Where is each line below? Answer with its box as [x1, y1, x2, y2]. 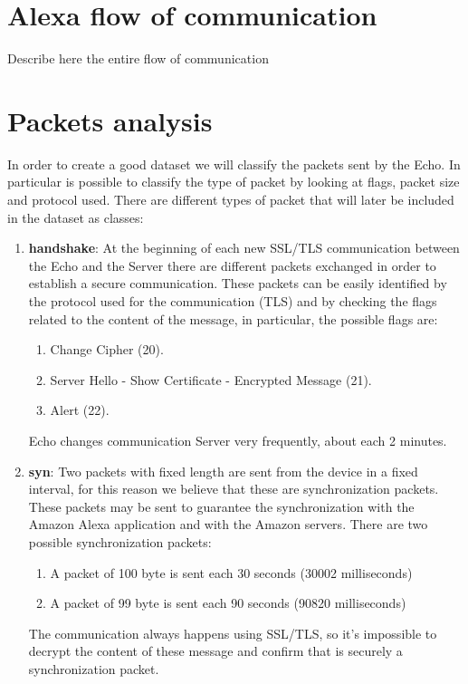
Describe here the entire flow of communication [7, 49, 269, 68]
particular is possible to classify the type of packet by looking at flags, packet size [7, 172, 460, 191]
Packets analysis [7, 101, 213, 139]
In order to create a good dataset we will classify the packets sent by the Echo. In [7, 154, 461, 173]
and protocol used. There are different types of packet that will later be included [7, 190, 454, 209]
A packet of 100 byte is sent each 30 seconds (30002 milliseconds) [50, 563, 413, 582]
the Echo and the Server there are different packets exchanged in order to [28, 255, 436, 275]
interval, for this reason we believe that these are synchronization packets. [28, 479, 439, 498]
